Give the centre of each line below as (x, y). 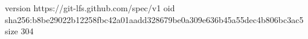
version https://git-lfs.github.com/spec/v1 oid (90, 8)
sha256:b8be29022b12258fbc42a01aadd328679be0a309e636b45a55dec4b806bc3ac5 (154, 19)
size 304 (19, 31)
